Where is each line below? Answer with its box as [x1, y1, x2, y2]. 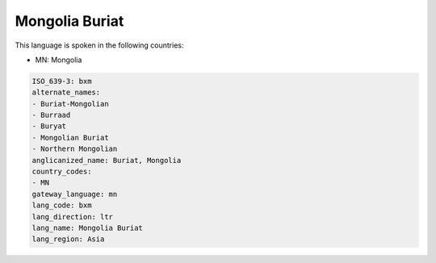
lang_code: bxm [31, 201, 92, 210]
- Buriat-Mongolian [31, 99, 109, 108]
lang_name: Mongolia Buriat [31, 223, 143, 232]
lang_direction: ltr [31, 212, 113, 221]
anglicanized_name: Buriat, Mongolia [31, 156, 182, 165]
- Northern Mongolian [31, 144, 118, 153]
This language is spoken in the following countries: [15, 40, 184, 50]
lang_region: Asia [31, 235, 105, 244]
